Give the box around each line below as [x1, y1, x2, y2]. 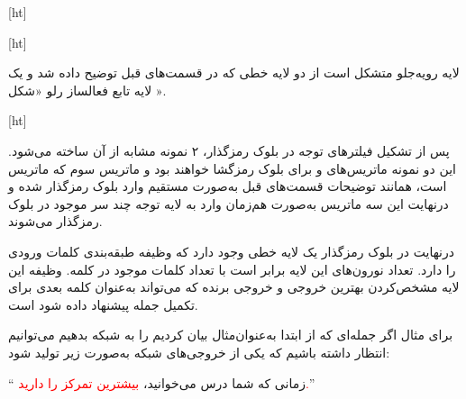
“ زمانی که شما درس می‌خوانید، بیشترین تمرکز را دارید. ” [8, 373, 314, 392]
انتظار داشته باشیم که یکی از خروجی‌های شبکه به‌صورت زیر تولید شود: [8, 342, 390, 361]
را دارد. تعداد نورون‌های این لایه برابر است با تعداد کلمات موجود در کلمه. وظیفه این [8, 259, 456, 278]
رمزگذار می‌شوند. [8, 212, 103, 231]
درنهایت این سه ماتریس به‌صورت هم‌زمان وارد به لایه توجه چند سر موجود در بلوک [8, 194, 449, 213]
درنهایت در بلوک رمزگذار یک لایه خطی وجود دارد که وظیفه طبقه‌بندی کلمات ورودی [8, 241, 455, 260]
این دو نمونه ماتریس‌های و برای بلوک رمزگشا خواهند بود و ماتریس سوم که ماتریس [8, 159, 456, 177]
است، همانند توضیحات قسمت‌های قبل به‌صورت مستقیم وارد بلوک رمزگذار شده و [8, 177, 447, 195]
